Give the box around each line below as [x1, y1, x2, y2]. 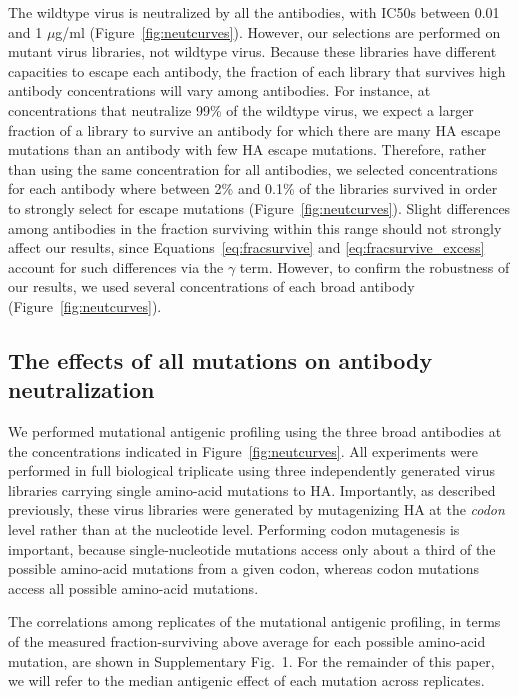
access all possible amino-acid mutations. [8, 577, 259, 598]
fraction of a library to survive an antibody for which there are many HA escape [8, 119, 501, 140]
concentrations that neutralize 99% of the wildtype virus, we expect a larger [8, 99, 474, 120]
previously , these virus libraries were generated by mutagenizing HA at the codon [8, 499, 505, 520]
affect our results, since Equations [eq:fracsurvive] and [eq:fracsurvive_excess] [8, 237, 485, 258]
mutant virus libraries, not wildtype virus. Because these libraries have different [8, 41, 497, 62]
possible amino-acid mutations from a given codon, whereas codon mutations [8, 558, 480, 579]
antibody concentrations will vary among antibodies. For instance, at [8, 80, 431, 101]
